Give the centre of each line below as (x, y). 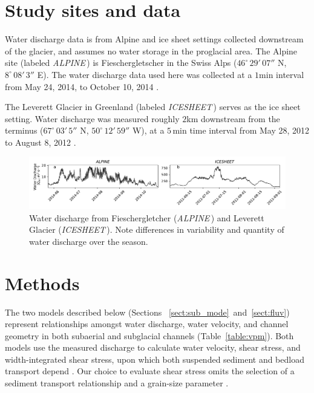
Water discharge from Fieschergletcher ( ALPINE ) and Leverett (147, 217)
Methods (42, 283)
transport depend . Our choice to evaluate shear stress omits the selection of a (150, 371)
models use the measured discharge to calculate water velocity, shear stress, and (153, 347)
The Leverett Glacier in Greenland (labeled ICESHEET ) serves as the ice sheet (153, 107)
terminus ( (24, 130)
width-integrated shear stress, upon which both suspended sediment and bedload (155, 359)
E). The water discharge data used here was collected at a (145, 74)
